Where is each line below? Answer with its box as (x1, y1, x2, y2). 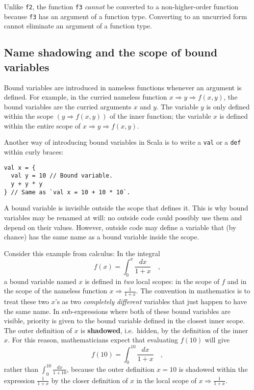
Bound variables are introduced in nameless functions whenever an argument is (4, 82, 242, 92)
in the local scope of (136, 375, 197, 385)
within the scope (4, 111, 53, 121)
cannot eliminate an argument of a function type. (4, 21, 152, 31)
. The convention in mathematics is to (136, 286, 251, 296)
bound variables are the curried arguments (4, 101, 131, 111)
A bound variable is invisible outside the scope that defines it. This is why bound (4, 203, 248, 213)
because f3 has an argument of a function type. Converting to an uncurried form (4, 11, 247, 21)
